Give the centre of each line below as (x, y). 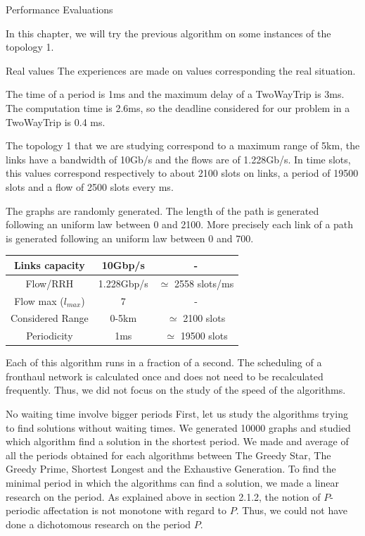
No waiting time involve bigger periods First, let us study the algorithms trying (177, 414)
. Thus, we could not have (292, 510)
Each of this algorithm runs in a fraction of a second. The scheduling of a (164, 362)
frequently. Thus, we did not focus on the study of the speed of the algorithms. (176, 390)
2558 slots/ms (204, 283)
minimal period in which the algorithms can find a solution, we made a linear (172, 483)
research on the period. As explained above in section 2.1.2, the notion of (163, 496)
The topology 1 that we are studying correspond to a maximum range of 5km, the (183, 145)
